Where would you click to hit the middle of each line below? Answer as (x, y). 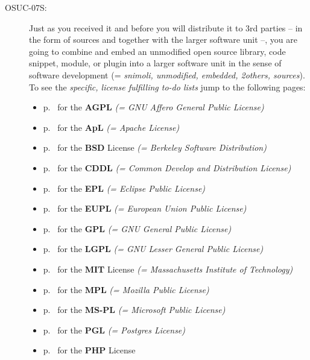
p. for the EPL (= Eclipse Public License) (124, 188)
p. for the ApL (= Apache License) (111, 127)
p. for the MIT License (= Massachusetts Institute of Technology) (168, 269)
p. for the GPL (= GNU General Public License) (137, 228)
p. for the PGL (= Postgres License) (114, 330)
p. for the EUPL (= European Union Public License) (145, 208)
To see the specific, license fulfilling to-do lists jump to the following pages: (167, 87)
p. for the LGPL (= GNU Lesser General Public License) (153, 249)
